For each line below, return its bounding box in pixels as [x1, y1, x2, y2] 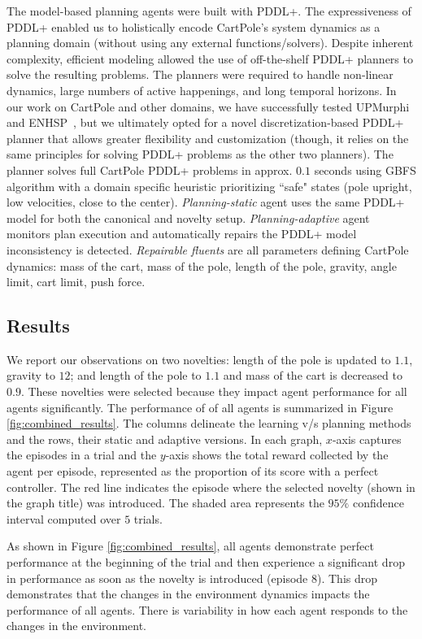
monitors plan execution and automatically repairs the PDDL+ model [7, 225, 357, 242]
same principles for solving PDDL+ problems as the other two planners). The [7, 146, 394, 163]
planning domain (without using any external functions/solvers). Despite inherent [7, 34, 414, 51]
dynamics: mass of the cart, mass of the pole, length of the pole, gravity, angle [7, 257, 397, 274]
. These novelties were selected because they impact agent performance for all [20, 383, 407, 400]
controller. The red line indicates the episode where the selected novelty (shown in [7, 478, 415, 495]
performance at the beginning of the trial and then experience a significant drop [7, 554, 405, 571]
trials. [133, 510, 163, 527]
